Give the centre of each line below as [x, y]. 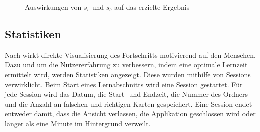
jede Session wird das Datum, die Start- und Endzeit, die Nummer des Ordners [126, 94]
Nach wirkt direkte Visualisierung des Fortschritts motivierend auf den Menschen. [130, 54]
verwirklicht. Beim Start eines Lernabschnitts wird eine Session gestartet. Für [124, 84]
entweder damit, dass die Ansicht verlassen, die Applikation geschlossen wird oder [130, 114]
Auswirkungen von [53, 7]
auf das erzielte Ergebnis [152, 7]
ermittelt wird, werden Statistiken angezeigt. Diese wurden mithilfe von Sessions [128, 74]
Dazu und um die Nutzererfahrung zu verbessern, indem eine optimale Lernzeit [126, 64]
